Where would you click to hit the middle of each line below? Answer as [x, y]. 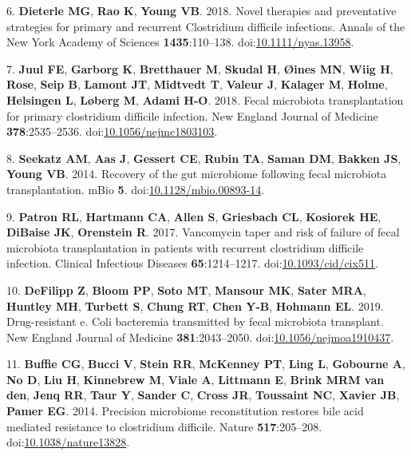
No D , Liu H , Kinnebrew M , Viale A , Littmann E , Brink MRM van [196, 379]
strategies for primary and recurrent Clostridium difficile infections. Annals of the [206, 26]
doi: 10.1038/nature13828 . [68, 442]
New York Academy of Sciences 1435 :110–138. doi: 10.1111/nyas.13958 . [180, 42]
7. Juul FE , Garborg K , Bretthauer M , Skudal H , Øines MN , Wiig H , [200, 68]
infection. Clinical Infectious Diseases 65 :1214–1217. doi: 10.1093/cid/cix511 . [192, 263]
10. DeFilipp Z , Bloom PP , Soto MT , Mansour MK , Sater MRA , [186, 289]
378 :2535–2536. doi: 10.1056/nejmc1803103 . [112, 131]
